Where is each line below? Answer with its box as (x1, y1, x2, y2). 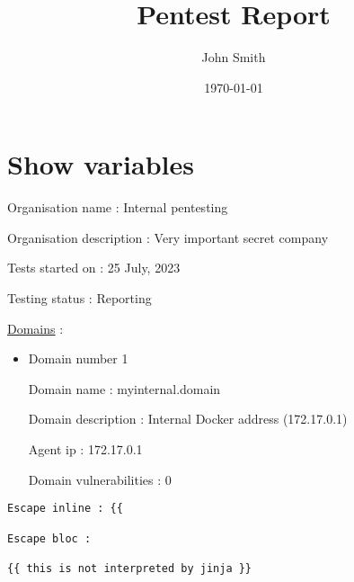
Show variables (7, 146, 194, 183)
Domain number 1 (28, 349, 128, 368)
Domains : (7, 318, 64, 337)
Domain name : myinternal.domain (28, 379, 221, 398)
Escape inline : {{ (7, 502, 123, 515)
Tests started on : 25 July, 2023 (7, 258, 181, 277)
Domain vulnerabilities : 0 (28, 470, 172, 488)
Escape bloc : (7, 532, 92, 545)
